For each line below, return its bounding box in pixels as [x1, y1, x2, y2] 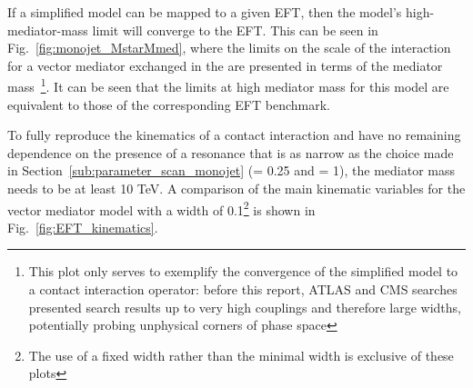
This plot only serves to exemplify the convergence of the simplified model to [28, 262, 458, 281]
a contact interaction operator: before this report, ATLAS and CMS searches [28, 280, 458, 299]
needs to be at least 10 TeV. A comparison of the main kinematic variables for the [7, 179, 466, 197]
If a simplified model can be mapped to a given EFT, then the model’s [7, 3, 402, 21]
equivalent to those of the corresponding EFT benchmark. [7, 95, 330, 114]
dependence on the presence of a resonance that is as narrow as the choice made [7, 143, 454, 162]
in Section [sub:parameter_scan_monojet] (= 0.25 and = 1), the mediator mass [7, 161, 455, 180]
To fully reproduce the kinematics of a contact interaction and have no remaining [7, 125, 461, 144]
